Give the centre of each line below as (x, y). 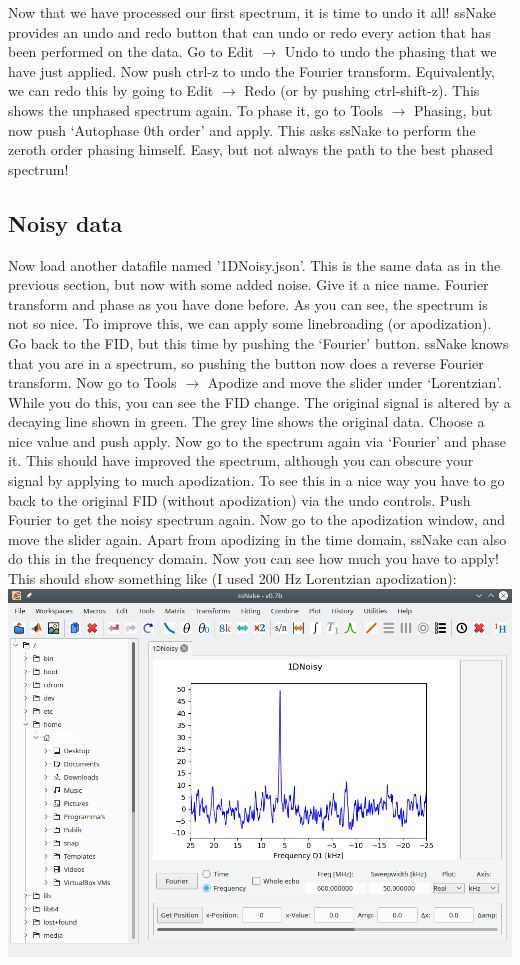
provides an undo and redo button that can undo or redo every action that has (250, 31)
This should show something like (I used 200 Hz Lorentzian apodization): (232, 578)
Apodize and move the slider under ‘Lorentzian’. (355, 382)
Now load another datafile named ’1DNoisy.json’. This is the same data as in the (254, 264)
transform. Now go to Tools (92, 382)
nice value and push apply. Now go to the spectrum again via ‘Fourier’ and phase (257, 440)
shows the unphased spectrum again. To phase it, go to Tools (195, 109)
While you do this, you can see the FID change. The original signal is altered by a (259, 401)
